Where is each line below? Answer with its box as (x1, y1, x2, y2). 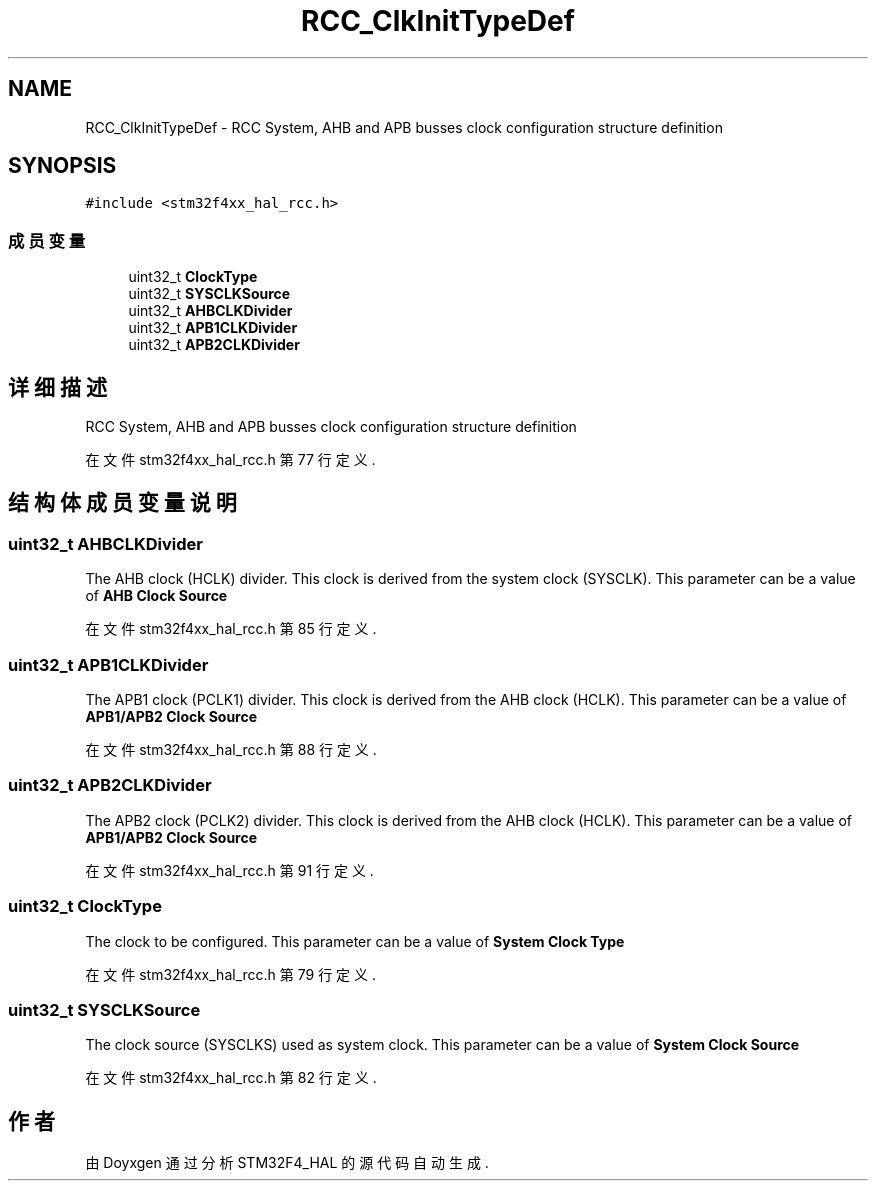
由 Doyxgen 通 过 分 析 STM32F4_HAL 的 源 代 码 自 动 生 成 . (85, 1154, 489, 1172)
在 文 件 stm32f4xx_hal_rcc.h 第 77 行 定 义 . (85, 451, 376, 469)
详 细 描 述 (8, 374, 107, 400)
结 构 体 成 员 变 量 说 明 (8, 490, 237, 516)
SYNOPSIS (8, 153, 117, 179)
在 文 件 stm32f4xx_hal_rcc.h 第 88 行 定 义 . (85, 741, 377, 758)
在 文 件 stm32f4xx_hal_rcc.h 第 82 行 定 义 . (85, 1069, 377, 1087)
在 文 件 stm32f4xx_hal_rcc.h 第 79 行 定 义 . (85, 965, 376, 983)
